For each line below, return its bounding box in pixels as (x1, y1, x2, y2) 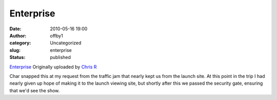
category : (9, 40, 31, 46)
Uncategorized (50, 40, 82, 46)
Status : (9, 54, 26, 61)
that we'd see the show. (9, 87, 60, 93)
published (50, 54, 71, 61)
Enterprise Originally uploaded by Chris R (9, 64, 97, 70)
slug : (9, 47, 21, 53)
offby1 (50, 32, 64, 38)
